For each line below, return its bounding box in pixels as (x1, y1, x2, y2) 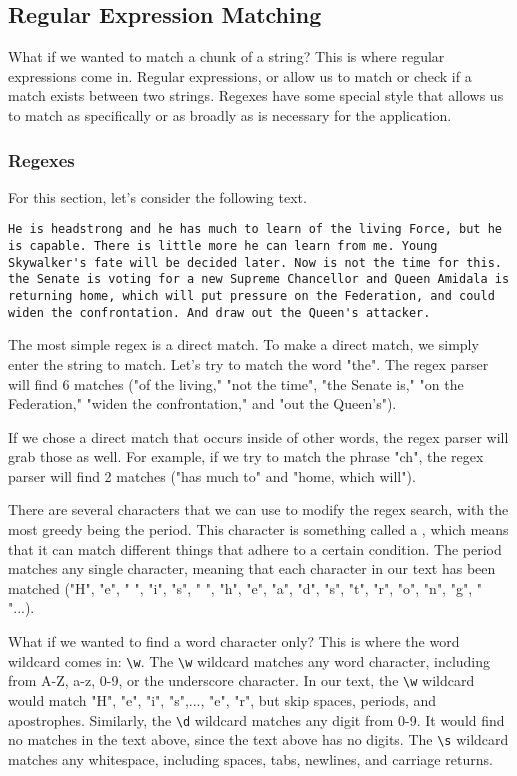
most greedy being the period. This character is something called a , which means (8, 519, 509, 540)
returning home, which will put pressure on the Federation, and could (8, 289, 495, 304)
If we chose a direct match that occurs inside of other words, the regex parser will (8, 426, 509, 447)
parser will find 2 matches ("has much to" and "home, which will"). (8, 465, 416, 486)
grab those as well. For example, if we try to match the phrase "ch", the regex (8, 446, 484, 467)
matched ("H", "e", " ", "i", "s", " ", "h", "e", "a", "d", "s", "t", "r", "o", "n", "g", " (8, 577, 482, 598)
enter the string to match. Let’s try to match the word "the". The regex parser (8, 353, 489, 374)
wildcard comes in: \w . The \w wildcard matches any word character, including (8, 650, 491, 671)
